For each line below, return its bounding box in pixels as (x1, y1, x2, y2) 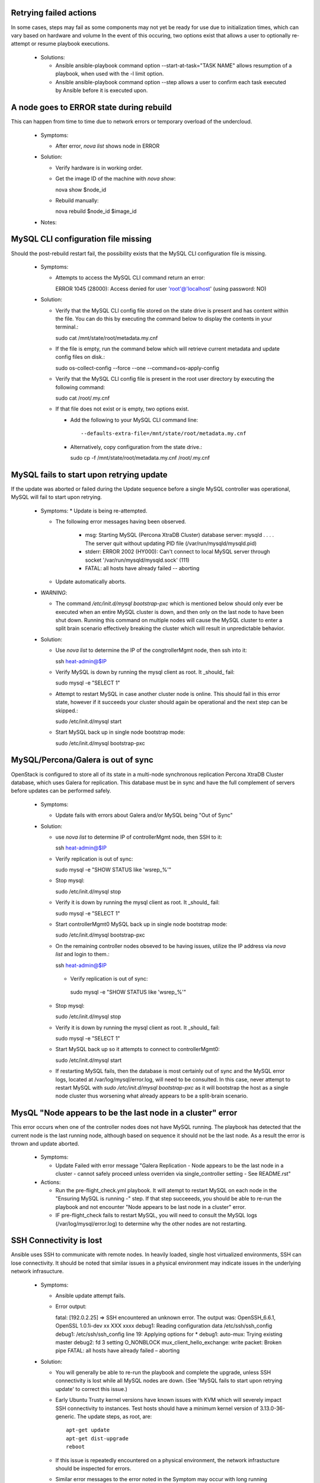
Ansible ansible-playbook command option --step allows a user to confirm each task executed (55, 78, 287, 85)
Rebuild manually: (55, 196, 99, 204)
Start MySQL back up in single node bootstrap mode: (55, 728, 185, 736)
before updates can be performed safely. (11, 787, 111, 794)
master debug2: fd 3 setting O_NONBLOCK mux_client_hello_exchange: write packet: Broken (55, 1338, 281, 1346)
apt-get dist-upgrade (66, 1435, 129, 1441)
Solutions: (40, 53, 65, 61)
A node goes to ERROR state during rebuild (11, 103, 172, 113)
